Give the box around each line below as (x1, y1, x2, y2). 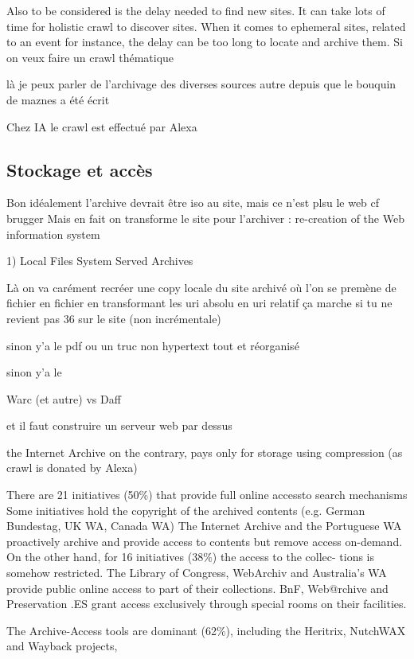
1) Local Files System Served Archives (6, 252, 193, 269)
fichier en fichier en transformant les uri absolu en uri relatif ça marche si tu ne (6, 294, 393, 311)
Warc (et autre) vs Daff (6, 390, 121, 407)
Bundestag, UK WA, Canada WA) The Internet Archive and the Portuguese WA (6, 517, 402, 534)
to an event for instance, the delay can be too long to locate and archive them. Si (6, 33, 403, 50)
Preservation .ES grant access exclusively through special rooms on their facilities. (6, 595, 407, 612)
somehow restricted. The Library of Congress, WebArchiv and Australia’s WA (6, 564, 387, 581)
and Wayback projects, (6, 638, 118, 654)
